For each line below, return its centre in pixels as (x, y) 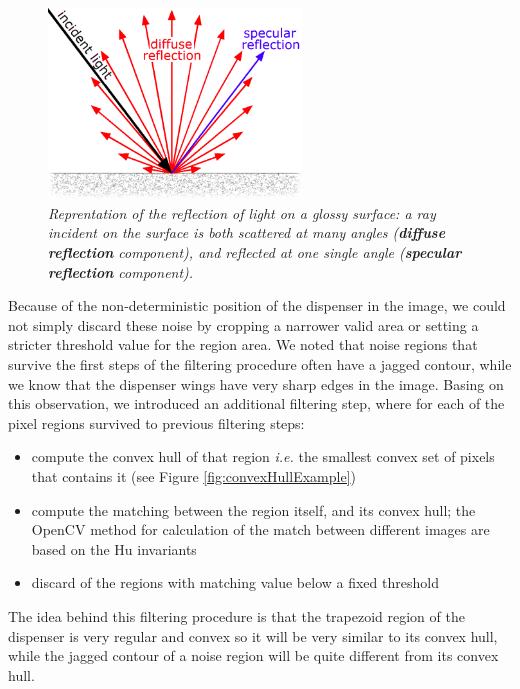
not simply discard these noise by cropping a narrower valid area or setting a (243, 324)
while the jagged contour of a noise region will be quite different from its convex (253, 655)
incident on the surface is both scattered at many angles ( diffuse (247, 232)
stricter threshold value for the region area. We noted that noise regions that (243, 344)
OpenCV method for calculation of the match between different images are (260, 529)
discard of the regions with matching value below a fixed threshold (235, 582)
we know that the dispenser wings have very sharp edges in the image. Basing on (256, 383)
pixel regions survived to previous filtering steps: (156, 422)
